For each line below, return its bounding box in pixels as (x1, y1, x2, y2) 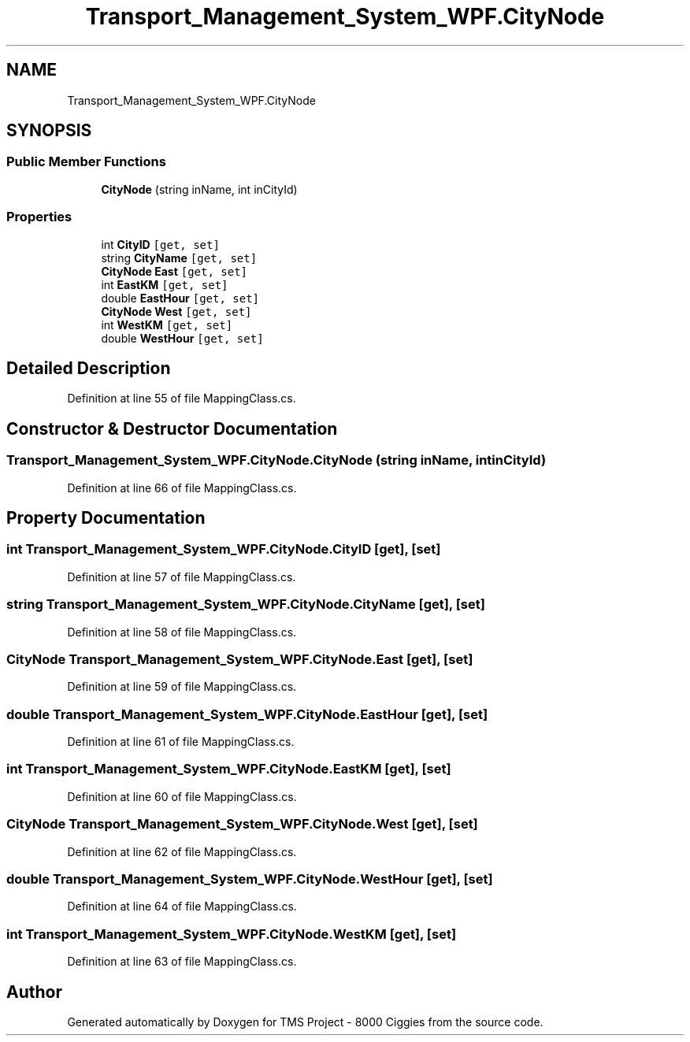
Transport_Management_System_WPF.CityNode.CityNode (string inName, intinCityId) (6, 452, 547, 469)
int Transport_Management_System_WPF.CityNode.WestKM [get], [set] (6, 925, 457, 942)
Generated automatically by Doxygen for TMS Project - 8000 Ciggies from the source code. (67, 1014, 543, 1029)
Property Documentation (6, 508, 206, 528)
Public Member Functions (6, 154, 166, 170)
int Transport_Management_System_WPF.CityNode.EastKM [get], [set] (6, 761, 451, 777)
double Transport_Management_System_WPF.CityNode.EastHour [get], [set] (6, 706, 488, 722)
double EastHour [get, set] (101, 291, 260, 305)
